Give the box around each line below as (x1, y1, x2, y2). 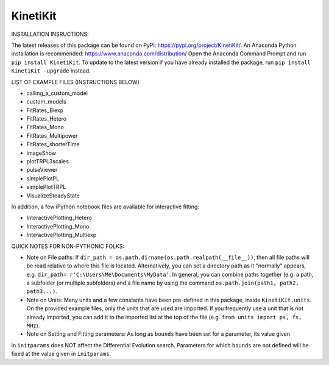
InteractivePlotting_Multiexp (26, 232, 97, 239)
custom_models (26, 98, 66, 105)
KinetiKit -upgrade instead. (11, 67, 91, 74)
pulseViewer (26, 166, 58, 174)
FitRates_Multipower (26, 132, 78, 140)
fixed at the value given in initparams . (11, 350, 111, 358)
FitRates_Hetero (26, 115, 67, 122)
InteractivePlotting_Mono (26, 222, 90, 230)
